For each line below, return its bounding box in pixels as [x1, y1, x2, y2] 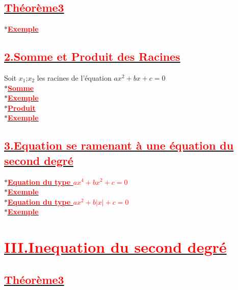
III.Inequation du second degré [4, 236, 227, 257]
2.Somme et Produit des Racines [4, 49, 180, 64]
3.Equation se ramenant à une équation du [4, 137, 234, 153]
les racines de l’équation [37, 72, 112, 83]
